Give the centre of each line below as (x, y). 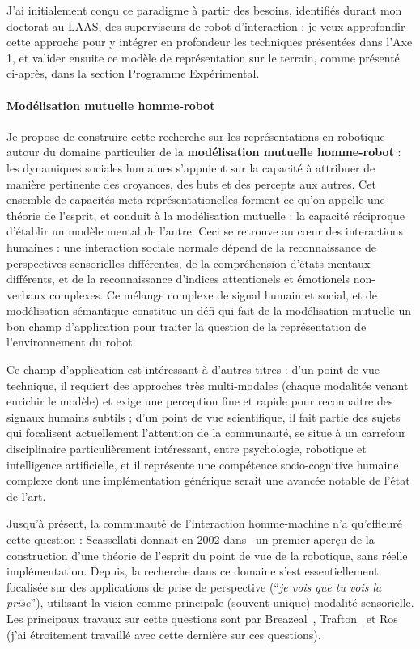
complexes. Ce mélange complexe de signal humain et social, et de (213, 294)
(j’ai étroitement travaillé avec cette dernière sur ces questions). (164, 634)
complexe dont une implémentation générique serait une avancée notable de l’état (208, 480)
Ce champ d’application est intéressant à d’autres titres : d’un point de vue (193, 369)
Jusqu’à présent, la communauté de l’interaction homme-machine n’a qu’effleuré (204, 523)
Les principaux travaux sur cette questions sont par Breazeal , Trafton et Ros (202, 618)
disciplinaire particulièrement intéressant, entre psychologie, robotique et (187, 449)
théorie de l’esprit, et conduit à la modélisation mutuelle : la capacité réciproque (206, 215)
